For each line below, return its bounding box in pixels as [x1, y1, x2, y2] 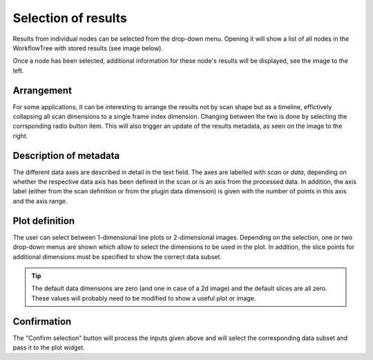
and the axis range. [12, 197, 68, 205]
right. [12, 131, 28, 140]
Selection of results [12, 10, 128, 26]
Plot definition [12, 215, 75, 227]
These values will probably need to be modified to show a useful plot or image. [31, 294, 256, 302]
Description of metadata [12, 149, 120, 162]
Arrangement [12, 84, 73, 96]
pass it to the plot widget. [12, 343, 86, 352]
